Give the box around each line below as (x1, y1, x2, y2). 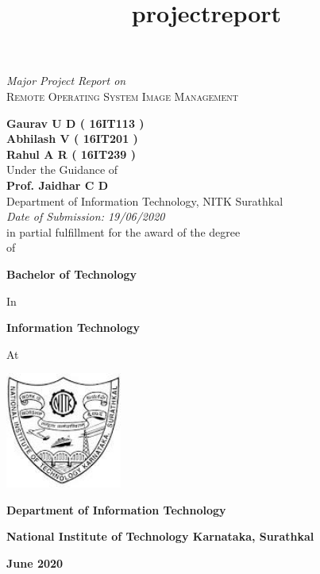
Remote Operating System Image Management (6, 87, 239, 104)
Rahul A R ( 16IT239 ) (6, 145, 136, 162)
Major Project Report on (6, 72, 126, 89)
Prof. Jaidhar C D (6, 176, 109, 193)
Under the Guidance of (6, 161, 118, 178)
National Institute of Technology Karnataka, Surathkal (6, 528, 314, 545)
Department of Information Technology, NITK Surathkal (6, 192, 283, 209)
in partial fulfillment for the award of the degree (6, 223, 241, 240)
